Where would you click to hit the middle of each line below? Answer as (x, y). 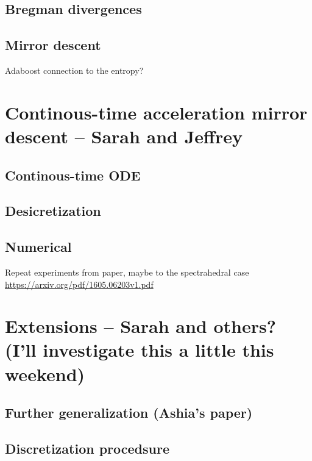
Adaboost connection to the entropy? (74, 70)
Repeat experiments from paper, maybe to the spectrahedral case (127, 272)
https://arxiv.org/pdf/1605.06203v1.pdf (79, 284)
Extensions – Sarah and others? (140, 326)
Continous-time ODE (73, 175)
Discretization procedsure (87, 448)
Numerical (38, 247)
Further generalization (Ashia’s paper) (129, 413)
